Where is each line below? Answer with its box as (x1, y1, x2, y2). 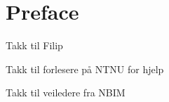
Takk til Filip (6, 38, 63, 53)
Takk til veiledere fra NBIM (6, 85, 126, 100)
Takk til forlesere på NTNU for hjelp (6, 61, 164, 76)
